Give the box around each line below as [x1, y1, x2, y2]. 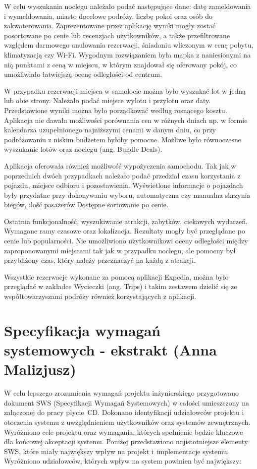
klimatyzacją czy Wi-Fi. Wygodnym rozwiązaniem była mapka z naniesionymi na [4, 49, 251, 59]
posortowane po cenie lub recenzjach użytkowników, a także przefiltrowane [4, 30, 230, 40]
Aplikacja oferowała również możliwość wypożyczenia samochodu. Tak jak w [4, 160, 236, 171]
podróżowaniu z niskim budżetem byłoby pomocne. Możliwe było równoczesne [4, 134, 242, 144]
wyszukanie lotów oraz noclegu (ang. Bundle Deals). [4, 144, 162, 154]
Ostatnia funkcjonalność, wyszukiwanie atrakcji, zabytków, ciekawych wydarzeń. [4, 216, 248, 226]
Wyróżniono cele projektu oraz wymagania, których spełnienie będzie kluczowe [4, 426, 243, 437]
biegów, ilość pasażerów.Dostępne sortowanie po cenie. [4, 199, 168, 210]
